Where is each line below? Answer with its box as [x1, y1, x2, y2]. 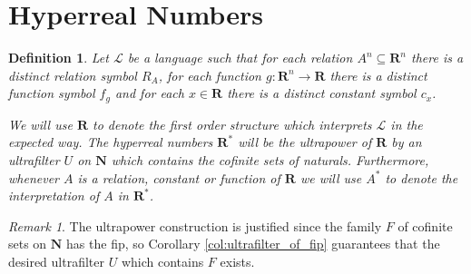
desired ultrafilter [8, 251, 104, 270]
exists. [220, 251, 255, 270]
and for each [114, 83, 184, 103]
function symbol [8, 83, 95, 103]
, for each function [158, 65, 261, 84]
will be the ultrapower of [238, 132, 372, 152]
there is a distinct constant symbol [227, 83, 417, 103]
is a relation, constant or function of [77, 168, 280, 187]
